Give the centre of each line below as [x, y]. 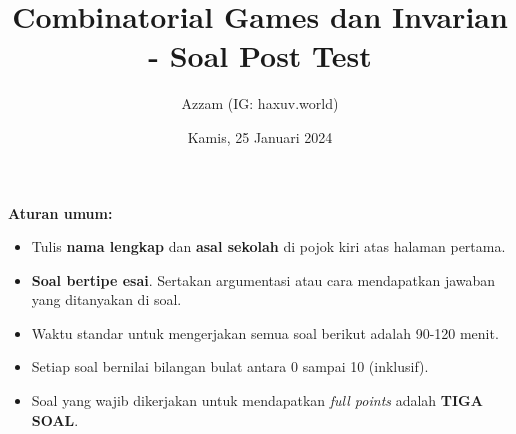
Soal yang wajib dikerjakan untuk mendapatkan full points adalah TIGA [257, 400]
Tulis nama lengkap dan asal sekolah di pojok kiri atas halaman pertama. [268, 246]
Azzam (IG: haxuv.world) [260, 103]
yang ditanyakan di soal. [106, 299]
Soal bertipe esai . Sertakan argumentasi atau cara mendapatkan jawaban [263, 279]
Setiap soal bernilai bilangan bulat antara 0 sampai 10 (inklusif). [230, 366]
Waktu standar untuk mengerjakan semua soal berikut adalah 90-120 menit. [265, 332]
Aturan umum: [60, 212]
